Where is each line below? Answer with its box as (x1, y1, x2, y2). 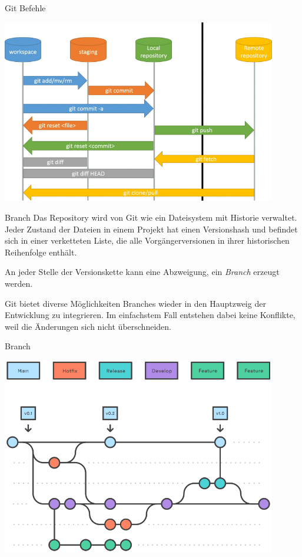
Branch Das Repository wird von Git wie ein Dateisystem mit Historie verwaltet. (5, 211, 297, 223)
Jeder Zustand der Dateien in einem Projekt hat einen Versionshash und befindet (5, 222, 298, 235)
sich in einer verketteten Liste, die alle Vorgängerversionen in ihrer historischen (5, 234, 290, 247)
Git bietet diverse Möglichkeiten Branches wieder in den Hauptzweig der (5, 297, 266, 309)
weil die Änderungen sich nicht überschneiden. (5, 320, 171, 332)
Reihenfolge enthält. (5, 245, 77, 258)
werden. (5, 277, 33, 289)
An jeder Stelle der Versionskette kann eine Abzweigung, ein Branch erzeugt (5, 266, 280, 278)
